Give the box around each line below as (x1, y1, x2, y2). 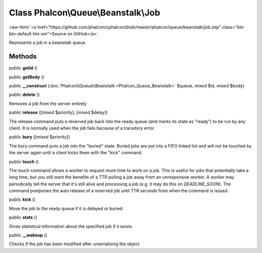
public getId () (9, 65, 38, 71)
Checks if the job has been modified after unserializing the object (9, 241, 140, 247)
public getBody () (9, 74, 45, 80)
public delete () (9, 92, 40, 98)
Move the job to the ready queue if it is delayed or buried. (9, 206, 124, 211)
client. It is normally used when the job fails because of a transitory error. (9, 125, 155, 131)
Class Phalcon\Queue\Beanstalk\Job (9, 7, 160, 18)
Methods (9, 52, 37, 60)
